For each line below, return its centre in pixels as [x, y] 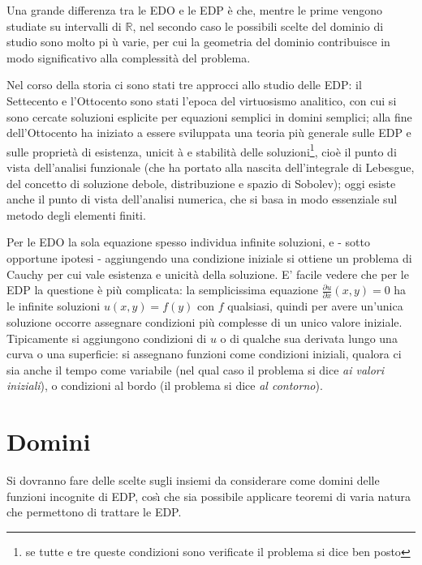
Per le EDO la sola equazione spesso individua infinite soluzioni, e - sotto [188, 242]
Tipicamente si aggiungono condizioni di [107, 338]
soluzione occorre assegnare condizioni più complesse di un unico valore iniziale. [205, 322]
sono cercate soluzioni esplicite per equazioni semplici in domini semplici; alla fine [209, 116]
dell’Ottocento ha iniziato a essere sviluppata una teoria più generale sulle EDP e [209, 133]
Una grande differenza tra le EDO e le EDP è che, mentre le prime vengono [195, 10]
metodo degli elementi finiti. [76, 214]
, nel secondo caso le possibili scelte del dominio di [258, 26]
